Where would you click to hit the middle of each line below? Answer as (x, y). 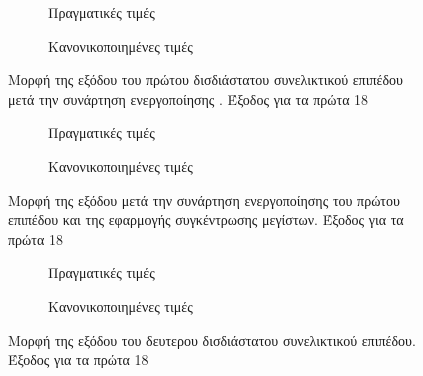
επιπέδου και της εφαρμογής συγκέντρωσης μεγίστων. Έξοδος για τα (206, 219)
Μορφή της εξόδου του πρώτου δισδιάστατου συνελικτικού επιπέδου (205, 79)
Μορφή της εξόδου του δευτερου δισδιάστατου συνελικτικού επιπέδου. (212, 339)
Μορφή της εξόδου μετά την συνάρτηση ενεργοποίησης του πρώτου (204, 199)
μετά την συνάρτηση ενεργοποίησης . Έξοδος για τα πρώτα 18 (188, 98)
